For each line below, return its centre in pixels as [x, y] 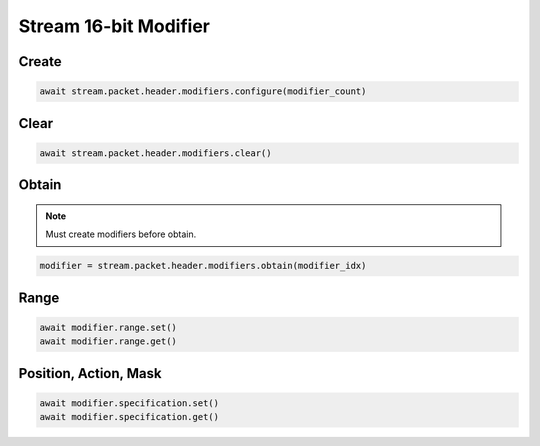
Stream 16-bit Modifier [114, 26]
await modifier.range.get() [108, 341]
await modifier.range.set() [108, 327]
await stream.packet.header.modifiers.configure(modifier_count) [203, 91]
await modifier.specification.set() [129, 403]
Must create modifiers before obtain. [121, 234]
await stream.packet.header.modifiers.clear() [155, 153]
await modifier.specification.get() [129, 417]
